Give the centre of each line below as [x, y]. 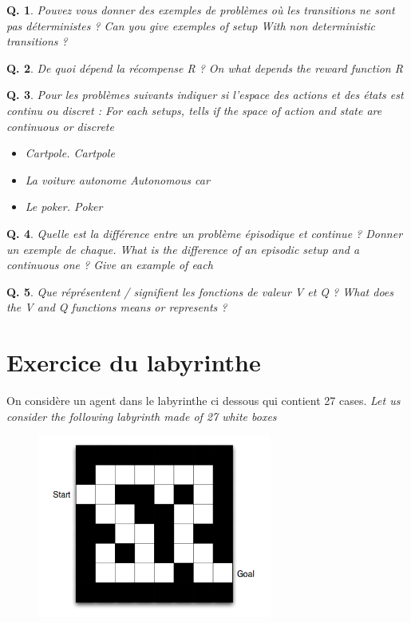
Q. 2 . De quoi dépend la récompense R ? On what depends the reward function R [205, 67]
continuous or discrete [60, 126]
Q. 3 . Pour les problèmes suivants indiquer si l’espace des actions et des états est [205, 95]
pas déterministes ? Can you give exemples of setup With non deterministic [191, 25]
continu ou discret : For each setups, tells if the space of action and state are [194, 110]
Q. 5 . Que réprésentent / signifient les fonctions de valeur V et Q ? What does [200, 291]
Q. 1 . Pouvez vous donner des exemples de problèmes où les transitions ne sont [201, 10]
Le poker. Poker [64, 206]
